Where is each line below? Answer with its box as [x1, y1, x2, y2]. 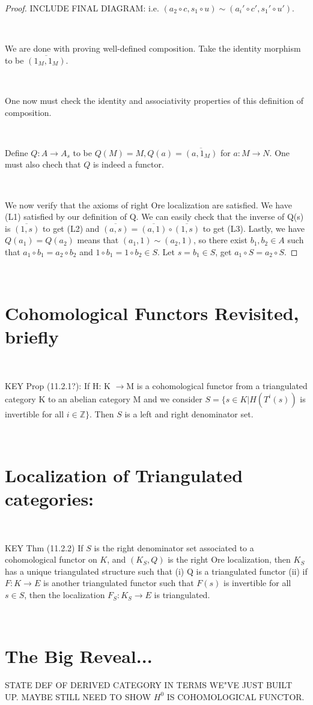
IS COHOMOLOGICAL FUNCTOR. [166, 690, 305, 703]
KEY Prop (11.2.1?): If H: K [5, 380, 111, 392]
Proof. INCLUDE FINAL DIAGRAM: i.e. [5, 2, 159, 14]
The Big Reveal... [5, 644, 153, 668]
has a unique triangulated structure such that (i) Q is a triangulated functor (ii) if [5, 564, 308, 577]
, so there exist [193, 234, 248, 246]
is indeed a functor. [93, 158, 164, 171]
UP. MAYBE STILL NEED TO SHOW [5, 690, 151, 703]
